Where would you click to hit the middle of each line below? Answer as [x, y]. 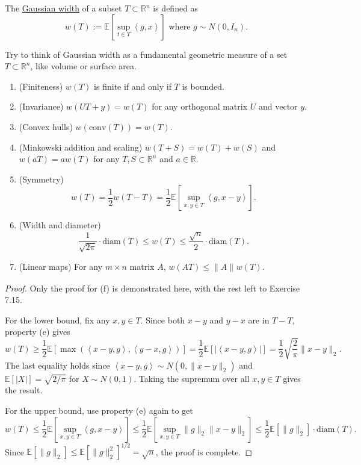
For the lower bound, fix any [57, 320]
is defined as [176, 8]
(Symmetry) [41, 179]
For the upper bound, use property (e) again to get [99, 410]
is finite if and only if [133, 86]
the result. [24, 390]
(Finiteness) [41, 86]
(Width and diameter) [60, 225]
